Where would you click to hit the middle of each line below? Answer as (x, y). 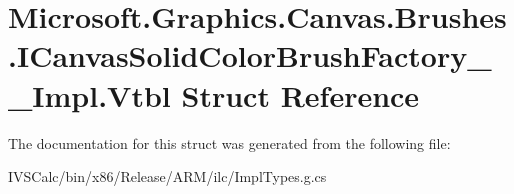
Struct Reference (300, 94)
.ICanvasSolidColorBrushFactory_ (250, 55)
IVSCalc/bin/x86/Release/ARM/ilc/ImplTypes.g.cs (167, 176)
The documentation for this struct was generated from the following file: (229, 142)
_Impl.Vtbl (89, 94)
